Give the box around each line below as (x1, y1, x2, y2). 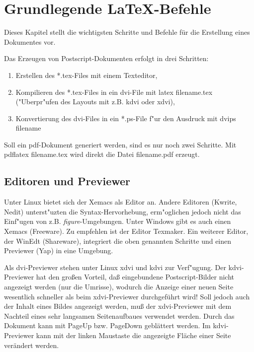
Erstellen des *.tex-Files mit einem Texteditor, (15, 70, 158, 80)
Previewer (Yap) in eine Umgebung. (4, 245, 113, 256)
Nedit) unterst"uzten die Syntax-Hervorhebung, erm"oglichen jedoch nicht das (4, 206, 241, 216)
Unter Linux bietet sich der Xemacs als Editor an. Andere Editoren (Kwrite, (4, 197, 237, 207)
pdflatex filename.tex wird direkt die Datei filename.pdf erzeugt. (4, 149, 200, 159)
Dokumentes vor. (4, 36, 56, 47)
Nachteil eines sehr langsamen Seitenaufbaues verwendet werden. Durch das (4, 310, 235, 321)
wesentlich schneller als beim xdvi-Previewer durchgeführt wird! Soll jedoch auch (4, 291, 250, 301)
